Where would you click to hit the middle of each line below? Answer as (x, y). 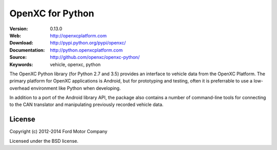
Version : (19, 29)
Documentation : (27, 50)
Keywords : (21, 65)
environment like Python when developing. (76, 88)
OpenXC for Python (52, 13)
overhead (20, 88)
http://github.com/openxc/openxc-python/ (95, 57)
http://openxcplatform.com (78, 35)
